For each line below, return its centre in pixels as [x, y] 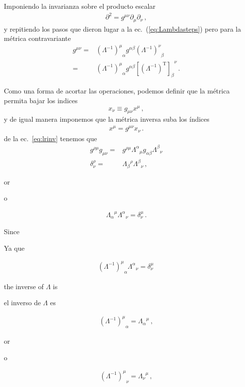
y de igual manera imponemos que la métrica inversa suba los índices [107, 119]
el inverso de [22, 303]
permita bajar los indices [41, 101]
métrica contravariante [37, 38]
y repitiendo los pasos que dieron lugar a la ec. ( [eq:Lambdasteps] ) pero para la [122, 28]
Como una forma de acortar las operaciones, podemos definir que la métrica [117, 91]
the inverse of [24, 286]
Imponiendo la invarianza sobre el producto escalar [80, 6]
